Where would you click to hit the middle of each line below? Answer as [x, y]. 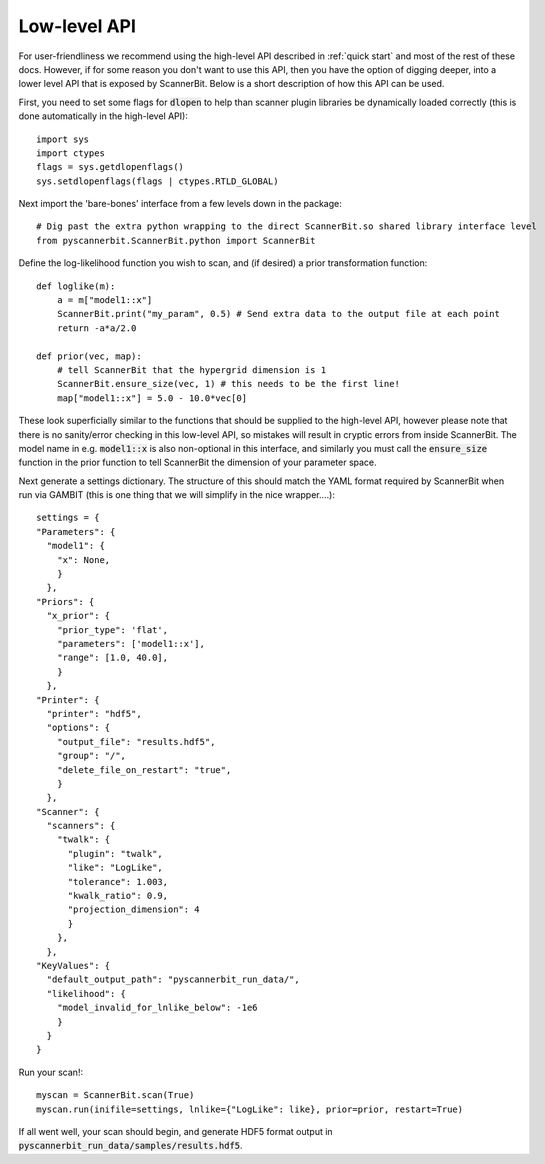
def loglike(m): [76, 286]
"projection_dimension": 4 [133, 909]
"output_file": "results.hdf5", [136, 741]
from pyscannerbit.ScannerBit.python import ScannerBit [176, 240]
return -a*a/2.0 [96, 328]
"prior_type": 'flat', [112, 629]
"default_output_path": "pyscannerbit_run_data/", [173, 979]
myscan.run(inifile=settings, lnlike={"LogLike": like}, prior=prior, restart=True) [250, 1109]
